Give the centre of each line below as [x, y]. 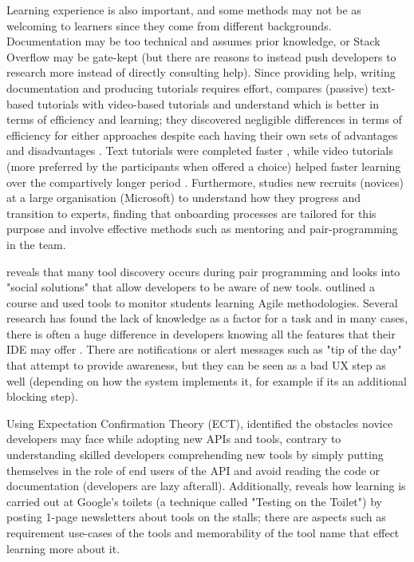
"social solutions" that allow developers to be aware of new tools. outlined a [191, 287]
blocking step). [42, 396]
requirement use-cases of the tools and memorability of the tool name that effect [203, 532]
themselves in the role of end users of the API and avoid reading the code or [193, 470]
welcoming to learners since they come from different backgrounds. [169, 25]
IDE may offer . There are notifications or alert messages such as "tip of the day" [204, 349]
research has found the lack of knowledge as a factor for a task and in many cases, [207, 318]
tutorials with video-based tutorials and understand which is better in [208, 103]
